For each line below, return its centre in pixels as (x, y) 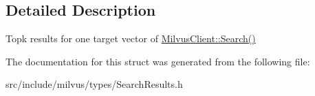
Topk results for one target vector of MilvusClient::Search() (131, 38)
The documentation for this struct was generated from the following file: (158, 61)
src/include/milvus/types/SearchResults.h (94, 84)
